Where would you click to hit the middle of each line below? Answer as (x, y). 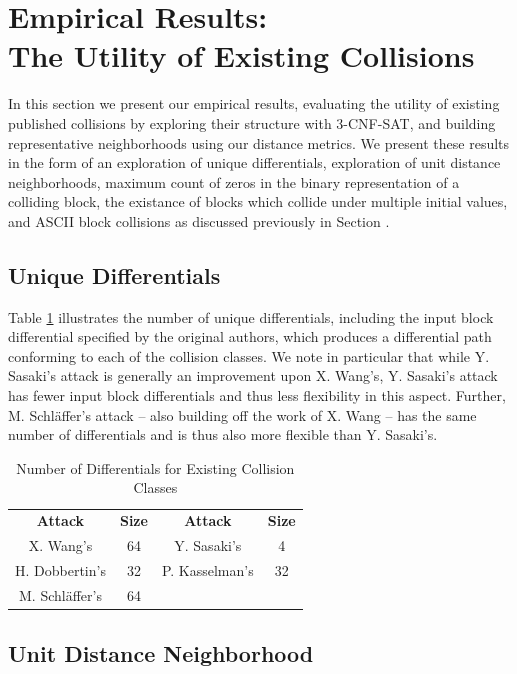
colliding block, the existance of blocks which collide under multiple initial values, (258, 201)
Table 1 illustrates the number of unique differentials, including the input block (251, 316)
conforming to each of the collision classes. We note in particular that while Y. (249, 355)
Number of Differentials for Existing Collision (155, 467)
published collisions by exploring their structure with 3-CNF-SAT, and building (252, 122)
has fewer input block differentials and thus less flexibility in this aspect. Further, (257, 395)
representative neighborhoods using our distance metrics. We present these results (259, 142)
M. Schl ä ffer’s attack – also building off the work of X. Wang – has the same (242, 414)
